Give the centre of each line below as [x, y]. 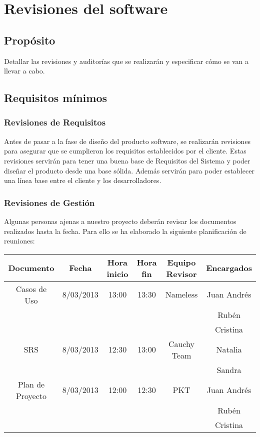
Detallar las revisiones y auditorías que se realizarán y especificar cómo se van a [126, 61]
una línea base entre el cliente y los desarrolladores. [83, 180]
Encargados [229, 268]
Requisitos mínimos [55, 98]
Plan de [31, 384]
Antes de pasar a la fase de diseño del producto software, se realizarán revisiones [127, 141]
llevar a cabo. [24, 71]
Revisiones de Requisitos [55, 122]
